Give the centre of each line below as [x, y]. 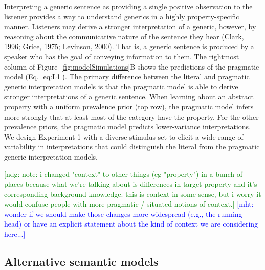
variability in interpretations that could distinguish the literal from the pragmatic [132, 147]
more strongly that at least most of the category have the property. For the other [131, 116]
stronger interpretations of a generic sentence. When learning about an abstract [129, 96]
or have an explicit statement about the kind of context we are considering [141, 224]
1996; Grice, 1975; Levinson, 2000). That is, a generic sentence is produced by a [129, 46]
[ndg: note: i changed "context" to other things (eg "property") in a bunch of [124, 174]
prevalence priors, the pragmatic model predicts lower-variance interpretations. [128, 127]
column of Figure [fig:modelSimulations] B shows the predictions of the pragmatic [132, 66]
